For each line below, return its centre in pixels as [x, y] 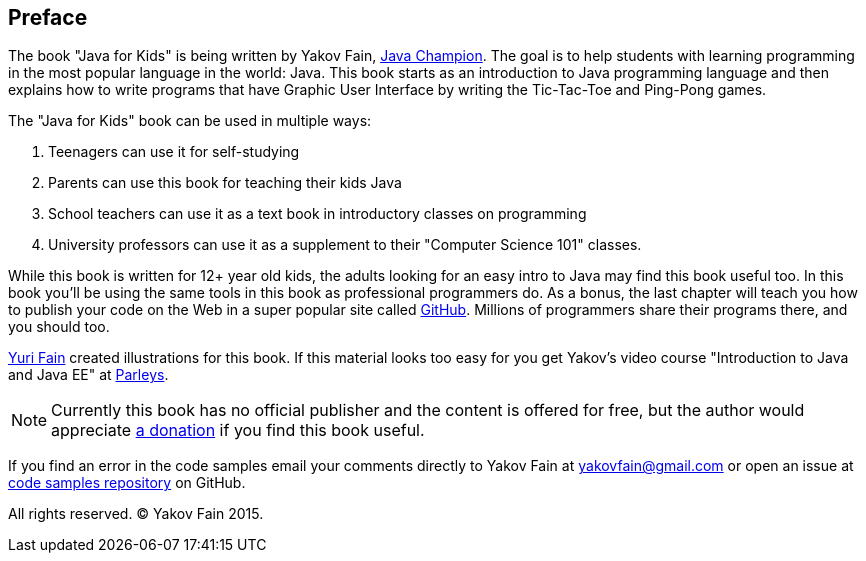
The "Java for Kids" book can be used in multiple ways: [190, 121]
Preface [48, 17]
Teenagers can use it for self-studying [174, 152]
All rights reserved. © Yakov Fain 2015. [136, 514]
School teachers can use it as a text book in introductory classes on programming [317, 214]
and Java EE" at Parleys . [88, 375]
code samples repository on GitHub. [127, 483]
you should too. [59, 327]
